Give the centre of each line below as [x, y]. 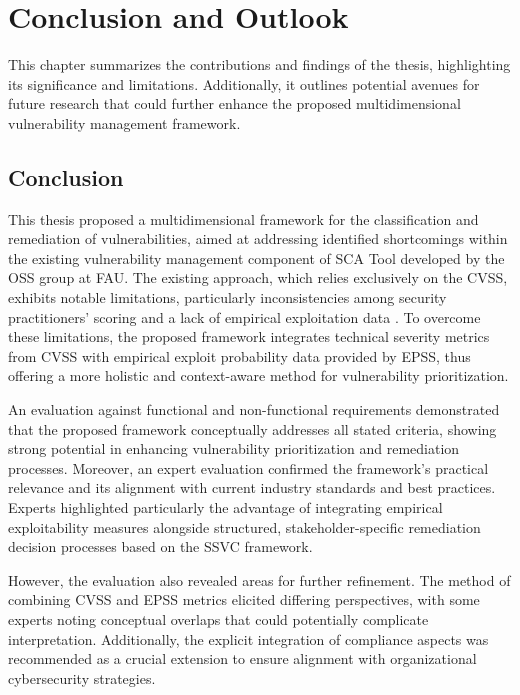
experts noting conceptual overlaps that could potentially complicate [218, 618]
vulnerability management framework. [124, 122]
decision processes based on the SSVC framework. [160, 546]
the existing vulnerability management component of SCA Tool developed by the [256, 257]
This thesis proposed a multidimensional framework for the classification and [243, 218]
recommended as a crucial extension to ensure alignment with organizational [242, 658]
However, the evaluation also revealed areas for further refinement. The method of [259, 579]
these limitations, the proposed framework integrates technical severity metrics [249, 336]
